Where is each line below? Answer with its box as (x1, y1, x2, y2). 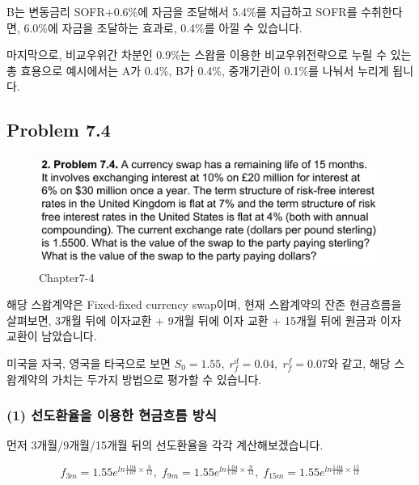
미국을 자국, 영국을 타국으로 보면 (6, 354, 171, 371)
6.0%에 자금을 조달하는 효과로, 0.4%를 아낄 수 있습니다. (23, 19, 303, 36)
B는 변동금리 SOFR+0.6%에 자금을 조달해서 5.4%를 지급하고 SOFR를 (6, 3, 358, 19)
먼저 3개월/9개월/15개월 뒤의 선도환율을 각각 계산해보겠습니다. (6, 436, 324, 453)
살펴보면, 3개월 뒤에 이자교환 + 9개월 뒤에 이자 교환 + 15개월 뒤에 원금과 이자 (6, 311, 401, 328)
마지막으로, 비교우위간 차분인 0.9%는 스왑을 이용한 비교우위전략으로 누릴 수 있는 (6, 46, 412, 63)
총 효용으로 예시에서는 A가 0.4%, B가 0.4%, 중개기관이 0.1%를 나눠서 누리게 (6, 61, 389, 78)
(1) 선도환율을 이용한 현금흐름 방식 (6, 405, 217, 425)
